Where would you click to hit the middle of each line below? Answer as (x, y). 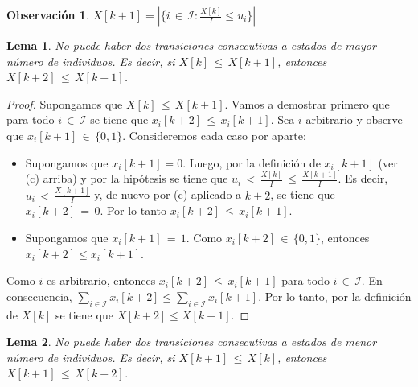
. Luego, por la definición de (252, 162)
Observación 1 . (48, 14)
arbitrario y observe (354, 119)
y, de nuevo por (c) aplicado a (168, 194)
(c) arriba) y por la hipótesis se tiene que (127, 178)
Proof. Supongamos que (65, 103)
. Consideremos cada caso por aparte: (214, 135)
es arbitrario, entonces (101, 280)
